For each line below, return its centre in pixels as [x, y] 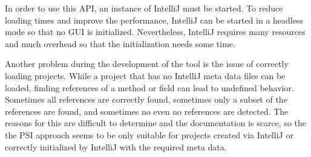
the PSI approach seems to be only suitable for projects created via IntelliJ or [149, 134]
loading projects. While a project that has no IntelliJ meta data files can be [145, 75]
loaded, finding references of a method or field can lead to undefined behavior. [149, 87]
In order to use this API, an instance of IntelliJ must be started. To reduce [144, 8]
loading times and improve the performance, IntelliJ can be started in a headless [154, 20]
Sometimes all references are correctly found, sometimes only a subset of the [146, 99]
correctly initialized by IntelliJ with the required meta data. [116, 146]
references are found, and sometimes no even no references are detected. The [147, 111]
